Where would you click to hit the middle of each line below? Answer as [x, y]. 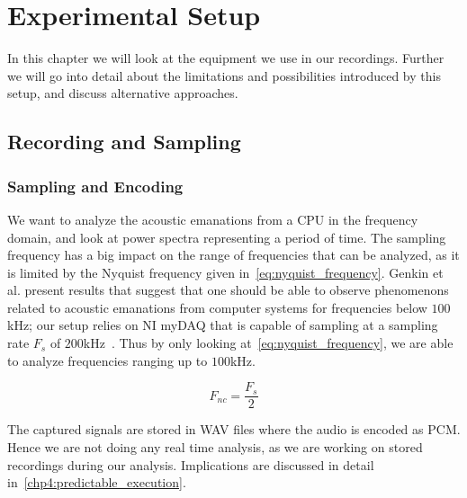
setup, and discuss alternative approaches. [123, 93]
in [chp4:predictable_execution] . [97, 482]
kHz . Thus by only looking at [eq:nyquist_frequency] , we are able [268, 343]
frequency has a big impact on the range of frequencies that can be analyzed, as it [233, 255]
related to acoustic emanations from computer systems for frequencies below [217, 307]
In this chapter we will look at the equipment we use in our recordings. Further [226, 58]
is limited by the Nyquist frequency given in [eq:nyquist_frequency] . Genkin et [225, 272]
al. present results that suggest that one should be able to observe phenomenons [228, 290]
